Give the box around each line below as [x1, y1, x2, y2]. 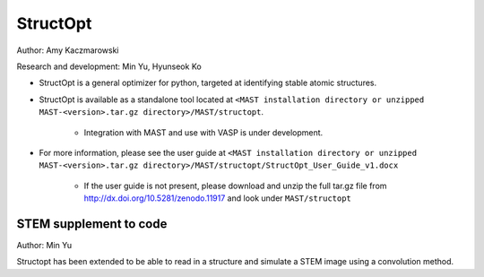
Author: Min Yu [16, 239, 72, 250]
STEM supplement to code [16, 216, 168, 231]
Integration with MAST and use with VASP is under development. [83, 126, 324, 138]
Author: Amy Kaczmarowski [16, 45, 119, 56]
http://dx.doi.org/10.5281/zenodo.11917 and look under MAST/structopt [83, 193, 351, 203]
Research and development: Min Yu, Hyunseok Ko [16, 61, 202, 72]
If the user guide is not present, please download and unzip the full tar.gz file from [83, 180, 387, 191]
